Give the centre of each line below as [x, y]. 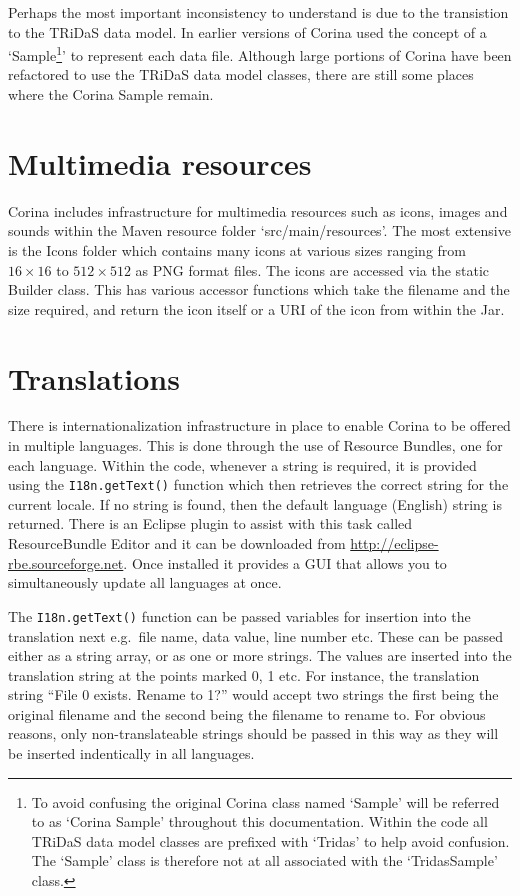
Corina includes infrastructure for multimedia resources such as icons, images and [258, 210]
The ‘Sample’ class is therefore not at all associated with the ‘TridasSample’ [264, 860]
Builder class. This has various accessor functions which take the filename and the [259, 289]
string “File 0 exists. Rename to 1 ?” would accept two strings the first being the [253, 694]
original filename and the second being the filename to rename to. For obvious [247, 713]
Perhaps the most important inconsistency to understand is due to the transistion [258, 12]
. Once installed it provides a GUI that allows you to [285, 562]
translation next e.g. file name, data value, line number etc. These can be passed [256, 635]
